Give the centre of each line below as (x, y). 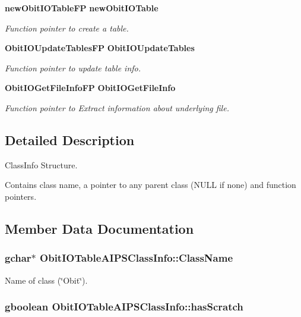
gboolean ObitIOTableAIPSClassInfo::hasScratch (124, 307)
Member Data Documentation (99, 228)
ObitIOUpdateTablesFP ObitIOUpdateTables (100, 48)
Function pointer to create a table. (67, 28)
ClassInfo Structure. (41, 164)
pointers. (21, 196)
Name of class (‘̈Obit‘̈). (46, 280)
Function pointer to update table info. (73, 68)
